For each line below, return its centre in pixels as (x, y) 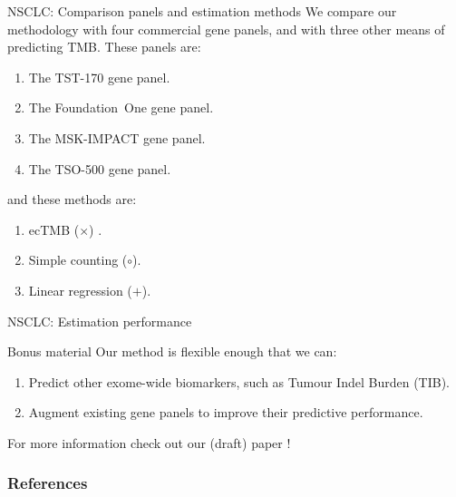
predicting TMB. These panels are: (104, 47)
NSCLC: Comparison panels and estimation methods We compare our (202, 11)
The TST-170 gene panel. (99, 77)
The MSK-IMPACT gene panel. (117, 137)
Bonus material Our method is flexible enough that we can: (172, 351)
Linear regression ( (80, 290)
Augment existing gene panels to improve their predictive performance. (226, 412)
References (48, 483)
